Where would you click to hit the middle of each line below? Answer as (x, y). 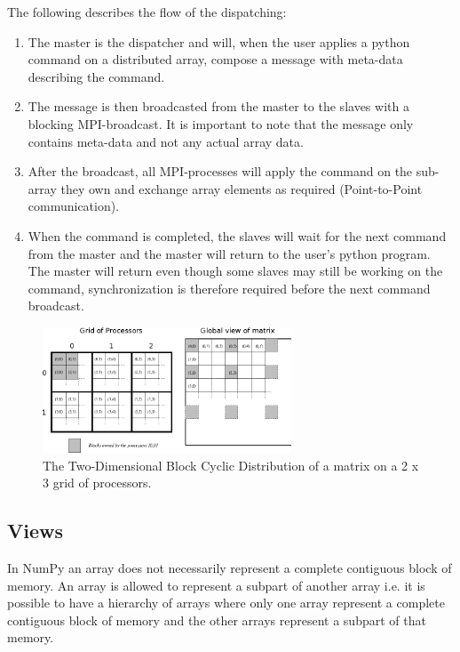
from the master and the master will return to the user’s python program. (229, 253)
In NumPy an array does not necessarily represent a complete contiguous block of (230, 567)
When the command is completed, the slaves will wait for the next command (237, 235)
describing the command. (96, 76)
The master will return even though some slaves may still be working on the (235, 271)
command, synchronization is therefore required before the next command (229, 288)
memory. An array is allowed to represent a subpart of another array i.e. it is (216, 585)
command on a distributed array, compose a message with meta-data (215, 59)
